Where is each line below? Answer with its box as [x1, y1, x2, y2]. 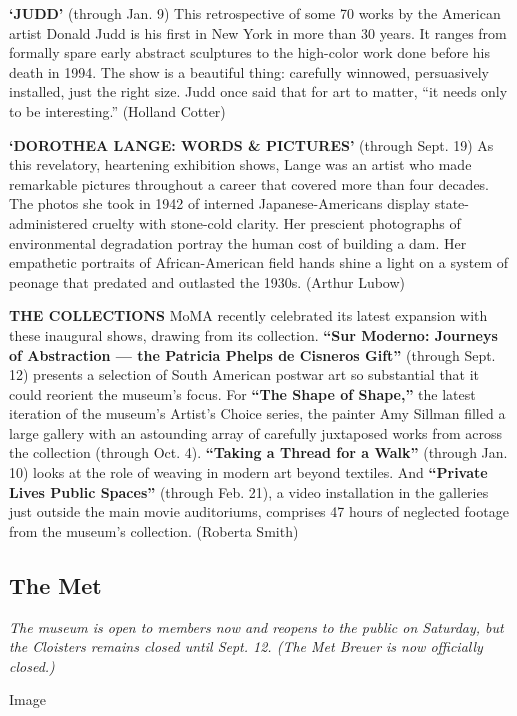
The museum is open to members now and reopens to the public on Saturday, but [9, 616, 504, 637]
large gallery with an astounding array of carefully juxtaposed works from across [9, 422, 503, 443]
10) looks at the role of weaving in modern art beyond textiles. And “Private [9, 462, 488, 483]
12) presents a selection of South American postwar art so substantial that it [9, 364, 480, 385]
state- [434, 193, 469, 214]
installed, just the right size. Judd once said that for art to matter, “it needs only [9, 81, 508, 102]
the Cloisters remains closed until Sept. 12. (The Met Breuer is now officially [9, 636, 483, 657]
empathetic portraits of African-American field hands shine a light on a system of [9, 252, 509, 273]
